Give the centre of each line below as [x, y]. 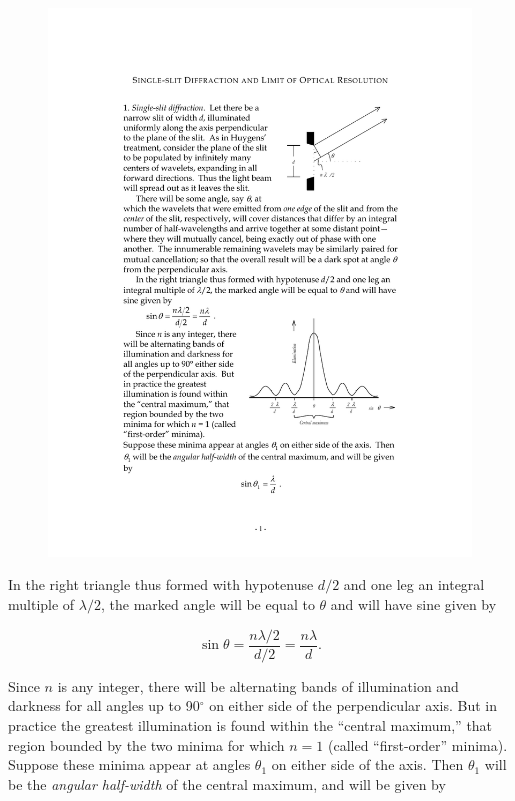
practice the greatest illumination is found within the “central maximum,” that [250, 724]
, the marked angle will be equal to [207, 604]
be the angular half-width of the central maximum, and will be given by [227, 783]
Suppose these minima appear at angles [129, 764]
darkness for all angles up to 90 [104, 705]
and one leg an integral [414, 584]
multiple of [41, 604]
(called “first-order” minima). [417, 744]
